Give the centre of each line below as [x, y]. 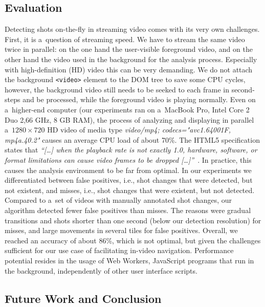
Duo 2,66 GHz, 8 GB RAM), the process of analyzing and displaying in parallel [129, 119]
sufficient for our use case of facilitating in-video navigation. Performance [119, 250]
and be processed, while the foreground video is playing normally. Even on [139, 99]
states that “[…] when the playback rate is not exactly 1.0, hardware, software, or [131, 150]
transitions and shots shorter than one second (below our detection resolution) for [133, 220]
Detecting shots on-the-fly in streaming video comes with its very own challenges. [132, 29]
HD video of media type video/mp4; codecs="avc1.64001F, [139, 130]
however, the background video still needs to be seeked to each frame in [117, 89]
